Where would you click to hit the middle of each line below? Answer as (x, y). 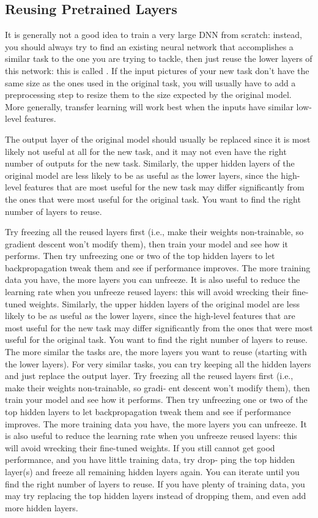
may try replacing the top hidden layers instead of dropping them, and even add (156, 496)
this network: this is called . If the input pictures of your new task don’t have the (157, 70)
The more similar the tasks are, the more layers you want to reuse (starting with (156, 352)
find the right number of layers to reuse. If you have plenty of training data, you (155, 483)
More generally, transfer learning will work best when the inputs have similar (149, 106)
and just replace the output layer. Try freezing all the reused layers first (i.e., (149, 376)
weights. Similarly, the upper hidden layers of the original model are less (164, 303)
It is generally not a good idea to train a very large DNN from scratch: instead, (153, 35)
